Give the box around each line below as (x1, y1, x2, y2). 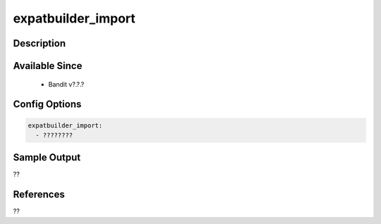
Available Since (13, 60, 83, 72)
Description (13, 37, 66, 49)
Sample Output (13, 151, 81, 163)
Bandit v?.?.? (48, 80, 85, 88)
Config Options (13, 99, 82, 111)
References (13, 189, 65, 201)
